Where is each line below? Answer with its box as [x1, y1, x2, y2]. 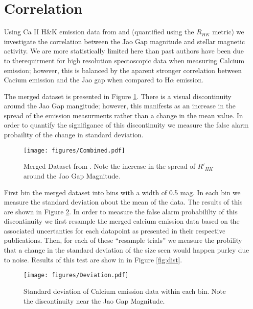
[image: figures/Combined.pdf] [23, 147, 125, 154]
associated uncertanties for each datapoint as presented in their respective [4, 225, 226, 235]
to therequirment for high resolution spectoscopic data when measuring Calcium [4, 55, 245, 65]
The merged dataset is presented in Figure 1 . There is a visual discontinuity [4, 91, 231, 101]
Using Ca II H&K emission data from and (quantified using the [4, 26, 194, 37]
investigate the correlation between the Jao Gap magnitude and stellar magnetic [4, 36, 245, 46]
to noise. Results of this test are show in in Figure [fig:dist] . [4, 254, 182, 264]
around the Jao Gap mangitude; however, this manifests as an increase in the [4, 101, 236, 111]
